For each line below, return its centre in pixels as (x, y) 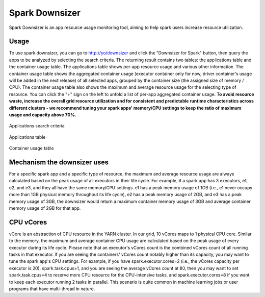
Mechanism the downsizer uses (59, 162)
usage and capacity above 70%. (43, 115)
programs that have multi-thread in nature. (52, 289)
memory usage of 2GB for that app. (45, 208)
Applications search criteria (37, 126)
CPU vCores (28, 222)
